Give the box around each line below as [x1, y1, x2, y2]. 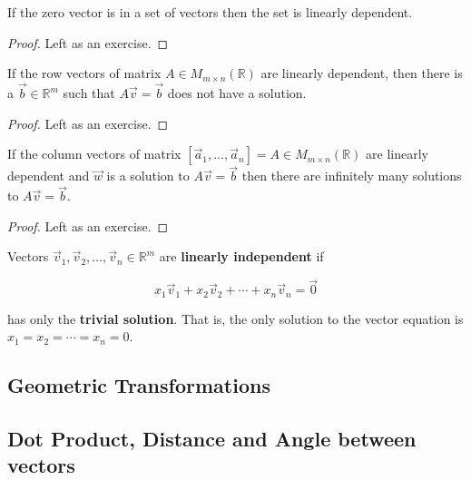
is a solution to [106, 166, 190, 185]
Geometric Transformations [7, 371, 270, 399]
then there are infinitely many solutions [241, 166, 462, 185]
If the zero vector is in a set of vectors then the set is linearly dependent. [7, 3, 413, 21]
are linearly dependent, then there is [260, 64, 463, 83]
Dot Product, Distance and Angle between [7, 425, 417, 453]
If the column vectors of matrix [7, 144, 182, 163]
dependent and [7, 166, 90, 185]
